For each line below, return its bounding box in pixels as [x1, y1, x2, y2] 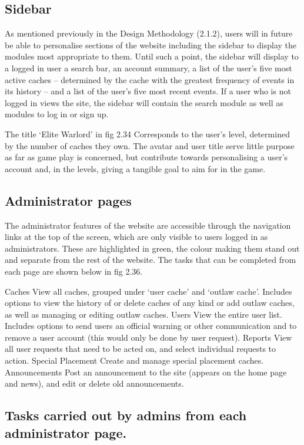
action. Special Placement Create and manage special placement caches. [5, 354, 264, 367]
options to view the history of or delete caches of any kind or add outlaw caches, [5, 296, 295, 309]
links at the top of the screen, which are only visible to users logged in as [5, 230, 268, 243]
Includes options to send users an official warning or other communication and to [5, 319, 297, 332]
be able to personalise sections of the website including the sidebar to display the [5, 38, 297, 51]
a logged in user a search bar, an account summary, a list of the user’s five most [5, 61, 292, 74]
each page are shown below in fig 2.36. [5, 265, 143, 277]
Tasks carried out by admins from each [5, 406, 247, 424]
